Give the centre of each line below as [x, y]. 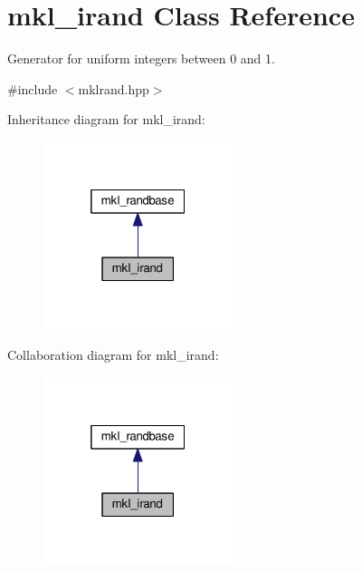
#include [33, 88]
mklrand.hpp [114, 88]
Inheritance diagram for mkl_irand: [106, 119]
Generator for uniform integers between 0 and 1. [141, 58]
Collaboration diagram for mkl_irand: [113, 354]
